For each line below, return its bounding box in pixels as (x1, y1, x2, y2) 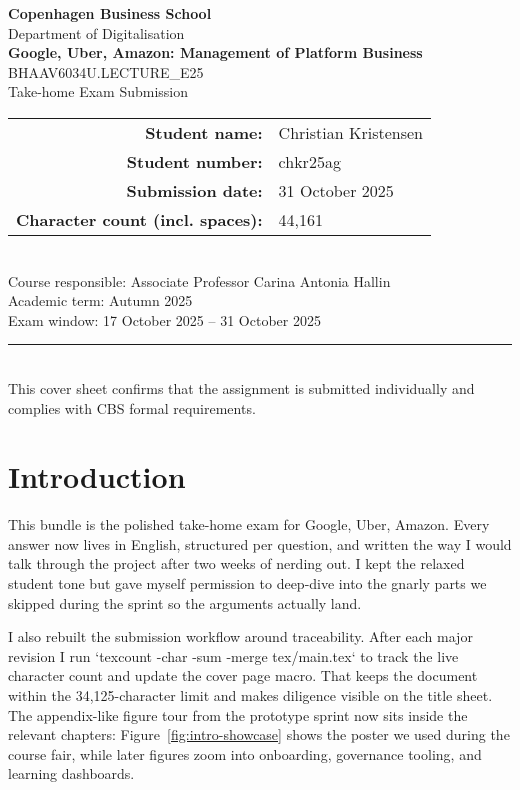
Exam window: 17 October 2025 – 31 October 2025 (8, 309, 321, 330)
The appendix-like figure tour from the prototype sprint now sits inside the (8, 704, 468, 725)
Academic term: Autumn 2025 (8, 290, 193, 311)
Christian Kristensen (278, 120, 423, 144)
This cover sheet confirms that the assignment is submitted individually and (8, 377, 475, 398)
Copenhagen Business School (8, 3, 212, 23)
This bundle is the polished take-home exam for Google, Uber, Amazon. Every (8, 514, 490, 535)
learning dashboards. (8, 763, 135, 784)
